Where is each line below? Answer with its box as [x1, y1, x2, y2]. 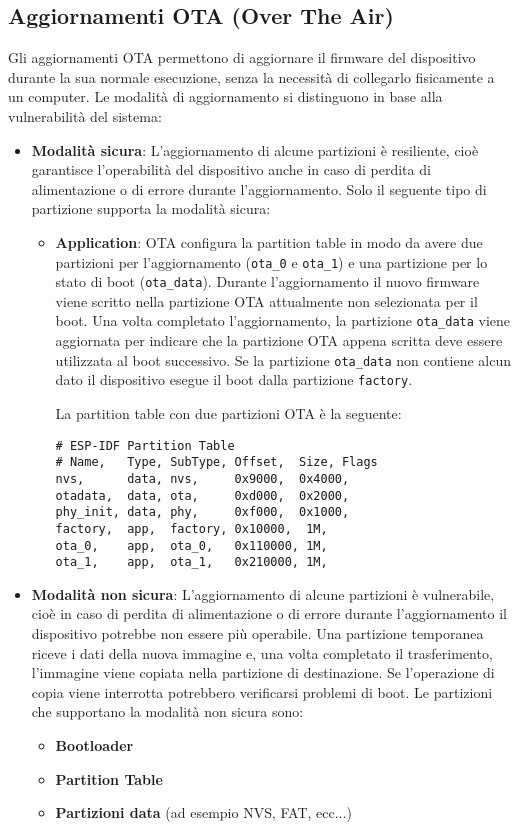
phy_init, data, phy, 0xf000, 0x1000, [55, 505, 350, 520]
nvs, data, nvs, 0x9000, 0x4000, [55, 471, 350, 486]
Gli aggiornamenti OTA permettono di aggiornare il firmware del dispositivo [8, 47, 476, 68]
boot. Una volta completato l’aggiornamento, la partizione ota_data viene [55, 310, 511, 331]
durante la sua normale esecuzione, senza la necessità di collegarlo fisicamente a [8, 66, 495, 87]
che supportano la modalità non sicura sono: [31, 701, 304, 722]
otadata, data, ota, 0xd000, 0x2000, [55, 488, 350, 503]
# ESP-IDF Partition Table [55, 438, 235, 453]
